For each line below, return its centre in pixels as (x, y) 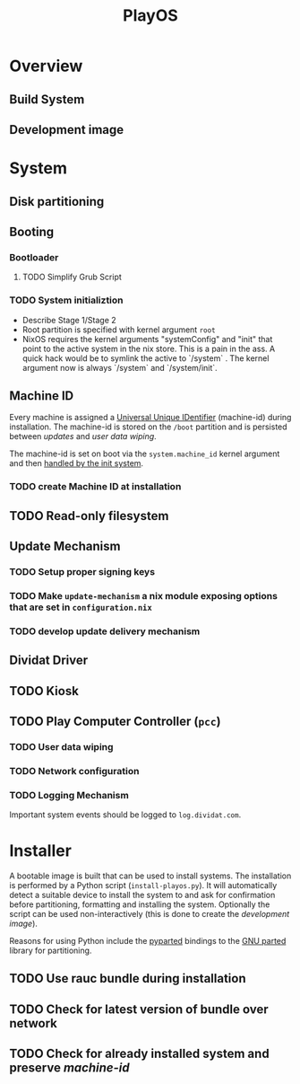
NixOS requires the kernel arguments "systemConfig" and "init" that (147, 339)
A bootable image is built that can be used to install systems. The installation (150, 876)
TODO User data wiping (61, 746)
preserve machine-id (69, 1068)
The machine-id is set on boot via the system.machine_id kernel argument (145, 454)
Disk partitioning (57, 202)
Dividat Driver (49, 661)
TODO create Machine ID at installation (95, 487)
